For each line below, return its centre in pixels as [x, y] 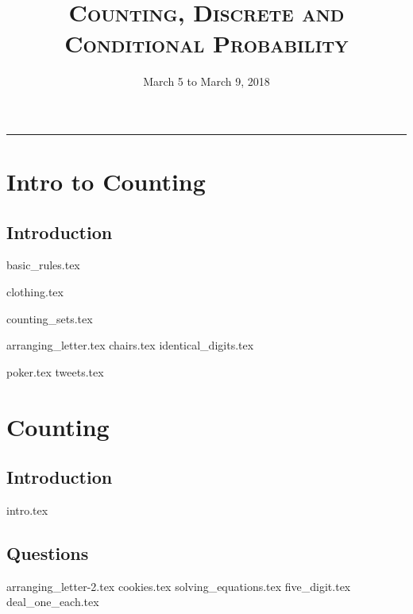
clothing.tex [35, 292]
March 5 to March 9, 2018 [206, 81]
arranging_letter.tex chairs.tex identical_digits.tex [130, 345]
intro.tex [27, 510]
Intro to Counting [106, 181]
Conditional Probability [206, 43]
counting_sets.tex [50, 318]
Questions [48, 553]
